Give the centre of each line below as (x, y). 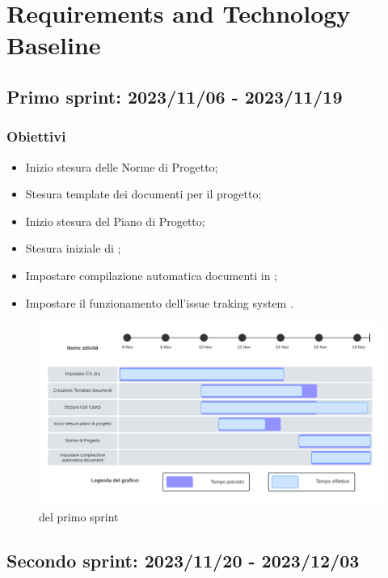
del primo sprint (79, 517)
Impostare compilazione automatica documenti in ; (152, 275)
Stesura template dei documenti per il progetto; (143, 194)
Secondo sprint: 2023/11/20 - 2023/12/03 (183, 561)
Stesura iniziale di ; (73, 248)
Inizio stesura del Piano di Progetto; (115, 221)
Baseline (54, 45)
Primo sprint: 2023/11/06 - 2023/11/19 (175, 96)
